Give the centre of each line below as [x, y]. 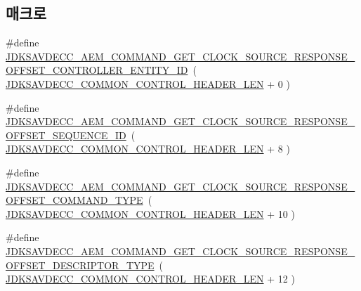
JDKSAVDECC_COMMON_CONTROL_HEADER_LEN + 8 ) [148, 149]
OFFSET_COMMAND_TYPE [74, 200]
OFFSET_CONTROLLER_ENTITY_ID [97, 70]
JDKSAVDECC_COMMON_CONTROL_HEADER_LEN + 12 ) [150, 279]
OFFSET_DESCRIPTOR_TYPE [80, 265]
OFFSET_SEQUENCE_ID [66, 135]
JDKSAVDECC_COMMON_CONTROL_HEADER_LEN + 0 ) [148, 83]
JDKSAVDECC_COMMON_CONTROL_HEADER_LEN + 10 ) [150, 213]
